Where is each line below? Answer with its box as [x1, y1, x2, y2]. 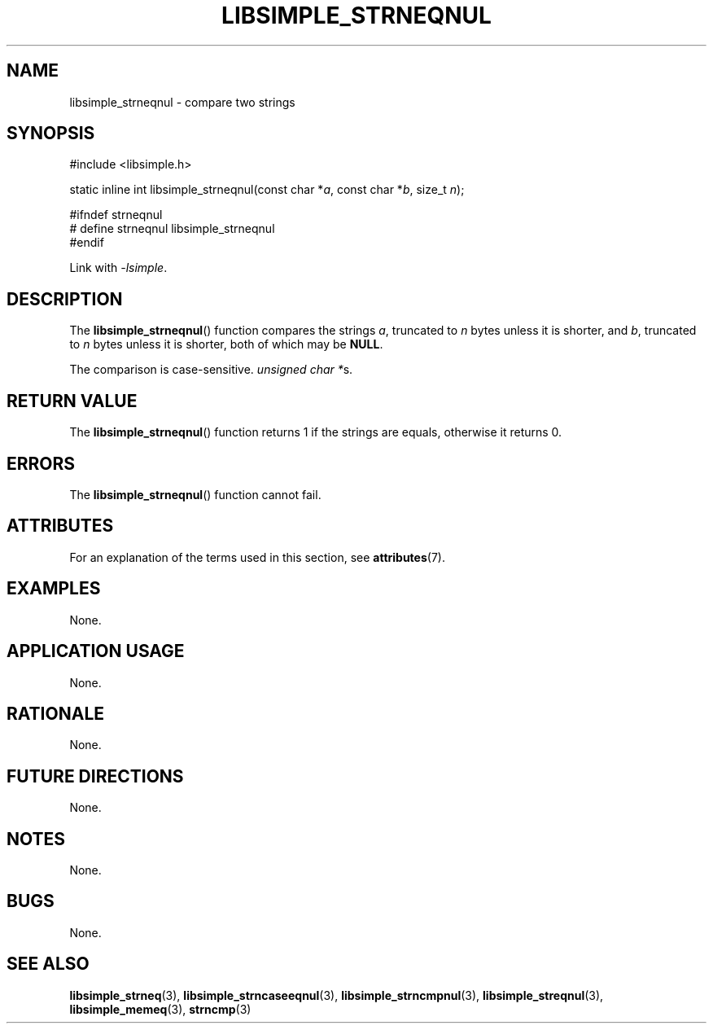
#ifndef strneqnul [69, 208, 163, 222]
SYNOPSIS [7, 123, 95, 144]
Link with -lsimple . [69, 261, 168, 275]
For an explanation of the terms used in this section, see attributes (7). [69, 550, 445, 564]
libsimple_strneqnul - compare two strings [69, 94, 295, 109]
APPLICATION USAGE [7, 641, 185, 662]
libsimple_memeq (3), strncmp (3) [69, 1002, 252, 1016]
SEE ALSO [7, 953, 90, 975]
